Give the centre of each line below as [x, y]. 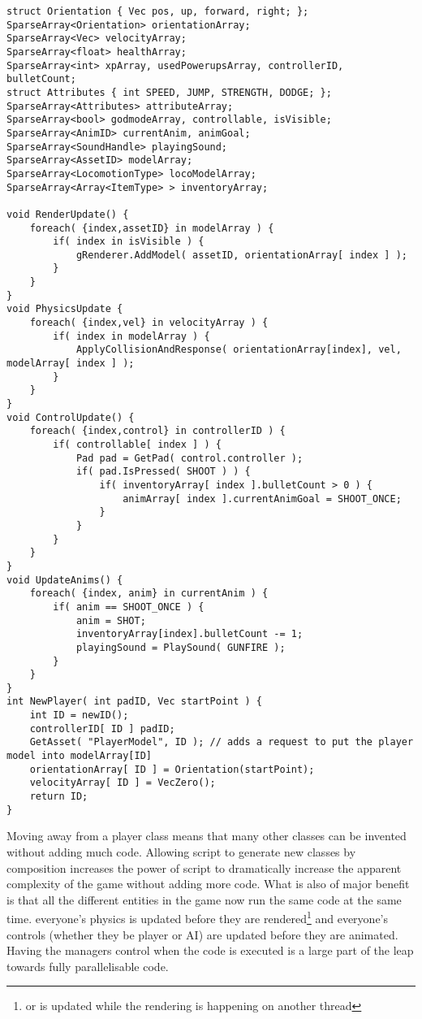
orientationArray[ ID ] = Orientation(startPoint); [172, 769]
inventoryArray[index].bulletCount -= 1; [189, 634]
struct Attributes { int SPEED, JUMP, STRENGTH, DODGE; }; [169, 92]
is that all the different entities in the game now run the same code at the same [204, 899]
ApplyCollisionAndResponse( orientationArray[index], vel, [239, 350]
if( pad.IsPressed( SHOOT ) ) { [163, 472]
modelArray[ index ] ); [71, 364]
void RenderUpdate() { [68, 214]
